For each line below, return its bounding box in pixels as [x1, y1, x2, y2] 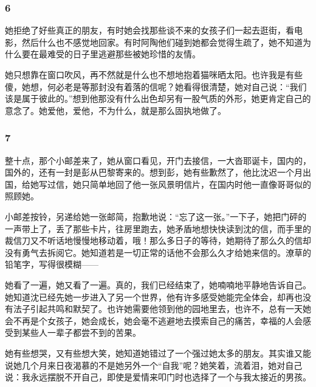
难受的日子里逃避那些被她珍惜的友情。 [47, 48, 201, 60]
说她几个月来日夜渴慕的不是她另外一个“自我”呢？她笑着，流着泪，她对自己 [5, 358, 303, 371]
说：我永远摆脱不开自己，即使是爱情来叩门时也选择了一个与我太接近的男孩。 [5, 371, 311, 383]
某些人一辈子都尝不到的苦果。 [21, 326, 141, 339]
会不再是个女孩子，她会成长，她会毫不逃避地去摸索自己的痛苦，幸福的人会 [5, 314, 303, 327]
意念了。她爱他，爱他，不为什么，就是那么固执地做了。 [5, 104, 226, 116]
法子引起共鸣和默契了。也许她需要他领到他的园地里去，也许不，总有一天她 [13, 302, 311, 315]
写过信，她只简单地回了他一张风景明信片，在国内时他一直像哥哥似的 [38, 177, 311, 190]
